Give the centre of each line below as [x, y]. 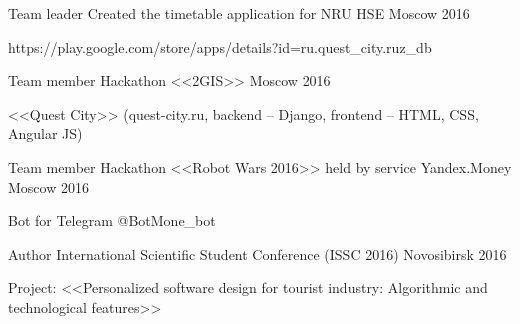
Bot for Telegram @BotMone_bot [112, 220]
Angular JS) [45, 133]
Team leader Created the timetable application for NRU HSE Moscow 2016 [239, 13]
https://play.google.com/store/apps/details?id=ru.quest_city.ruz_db [220, 46]
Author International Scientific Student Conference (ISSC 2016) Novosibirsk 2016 [257, 253]
